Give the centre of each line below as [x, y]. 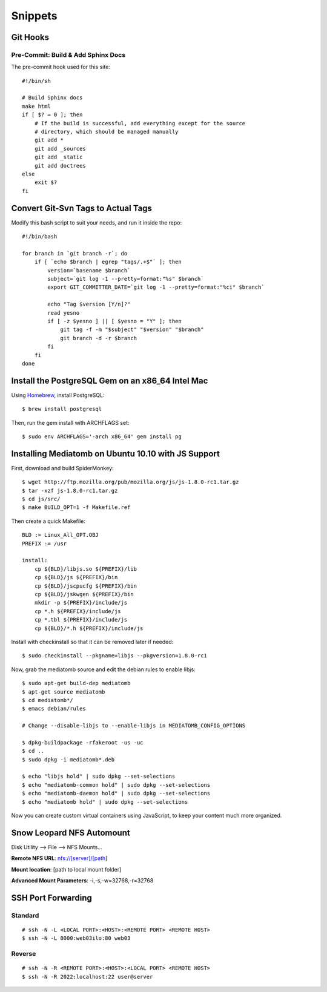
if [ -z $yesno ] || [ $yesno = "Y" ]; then [114, 321]
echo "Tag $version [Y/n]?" [89, 304]
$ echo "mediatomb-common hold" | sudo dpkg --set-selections [116, 785]
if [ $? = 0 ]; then [52, 115]
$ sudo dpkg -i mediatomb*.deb [68, 759]
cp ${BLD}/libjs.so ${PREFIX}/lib [86, 569]
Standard [25, 915]
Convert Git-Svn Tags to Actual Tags [82, 208]
